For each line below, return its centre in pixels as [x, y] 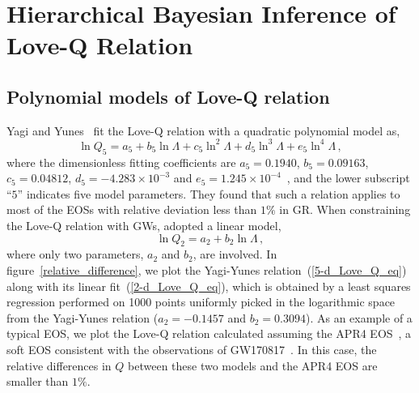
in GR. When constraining [345, 209]
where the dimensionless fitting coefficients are [121, 162]
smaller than [38, 381]
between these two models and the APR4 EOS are [253, 365]
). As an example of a [359, 317]
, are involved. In [235, 254]
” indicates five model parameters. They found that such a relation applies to [209, 193]
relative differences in [59, 365]
